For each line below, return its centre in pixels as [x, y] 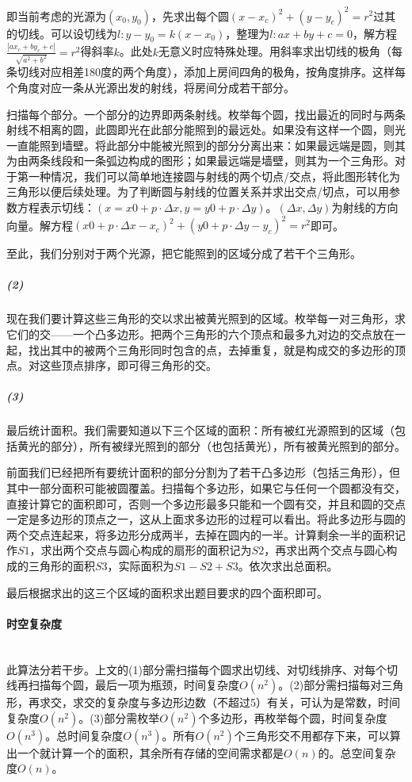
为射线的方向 [365, 207]
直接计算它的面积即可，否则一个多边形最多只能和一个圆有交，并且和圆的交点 [206, 503]
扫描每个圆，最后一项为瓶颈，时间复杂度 [134, 685]
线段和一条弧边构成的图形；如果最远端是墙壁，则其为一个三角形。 [222, 161]
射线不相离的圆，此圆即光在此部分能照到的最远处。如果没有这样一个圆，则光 [206, 130]
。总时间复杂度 [84, 735]
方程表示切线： [56, 207]
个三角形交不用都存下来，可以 [312, 735]
